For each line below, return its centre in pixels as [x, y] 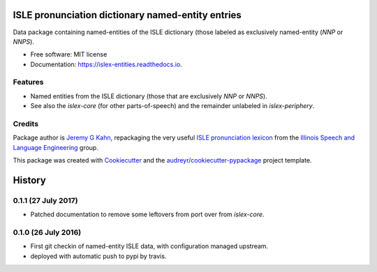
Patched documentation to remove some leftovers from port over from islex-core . [147, 214]
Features [28, 82]
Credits [25, 123]
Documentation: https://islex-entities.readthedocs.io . [106, 64]
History [30, 180]
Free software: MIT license [69, 54]
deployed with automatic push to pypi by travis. [98, 256]
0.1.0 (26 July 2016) [47, 232]
